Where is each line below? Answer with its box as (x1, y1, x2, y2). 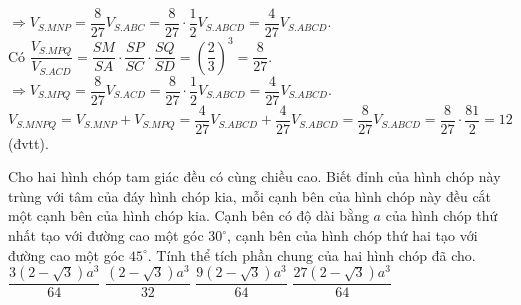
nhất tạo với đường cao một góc (8, 225, 204, 246)
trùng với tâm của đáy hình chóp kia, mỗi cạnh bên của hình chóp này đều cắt (8, 185, 492, 206)
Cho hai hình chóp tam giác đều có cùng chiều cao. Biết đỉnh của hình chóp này (8, 166, 501, 187)
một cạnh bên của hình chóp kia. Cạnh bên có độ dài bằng (8, 205, 369, 226)
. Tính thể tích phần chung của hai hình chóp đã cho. (147, 244, 476, 265)
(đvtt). (8, 132, 49, 153)
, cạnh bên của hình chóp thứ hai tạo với (227, 225, 478, 246)
